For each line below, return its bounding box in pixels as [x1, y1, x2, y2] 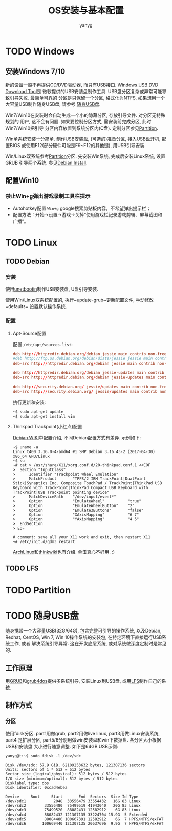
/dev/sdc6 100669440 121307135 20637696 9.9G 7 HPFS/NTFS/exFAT [5, 821, 164, 826]
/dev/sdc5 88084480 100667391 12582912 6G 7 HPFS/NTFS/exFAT [5, 816, 164, 822]
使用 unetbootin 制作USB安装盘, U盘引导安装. [5, 286, 98, 292]
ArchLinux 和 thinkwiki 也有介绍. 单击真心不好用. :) [12, 549, 115, 555]
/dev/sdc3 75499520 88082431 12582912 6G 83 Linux [5, 807, 141, 812]
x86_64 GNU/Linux [12, 454, 50, 459]
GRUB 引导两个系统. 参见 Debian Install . [5, 159, 88, 166]
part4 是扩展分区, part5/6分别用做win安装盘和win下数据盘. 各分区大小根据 [5, 736, 161, 743]
